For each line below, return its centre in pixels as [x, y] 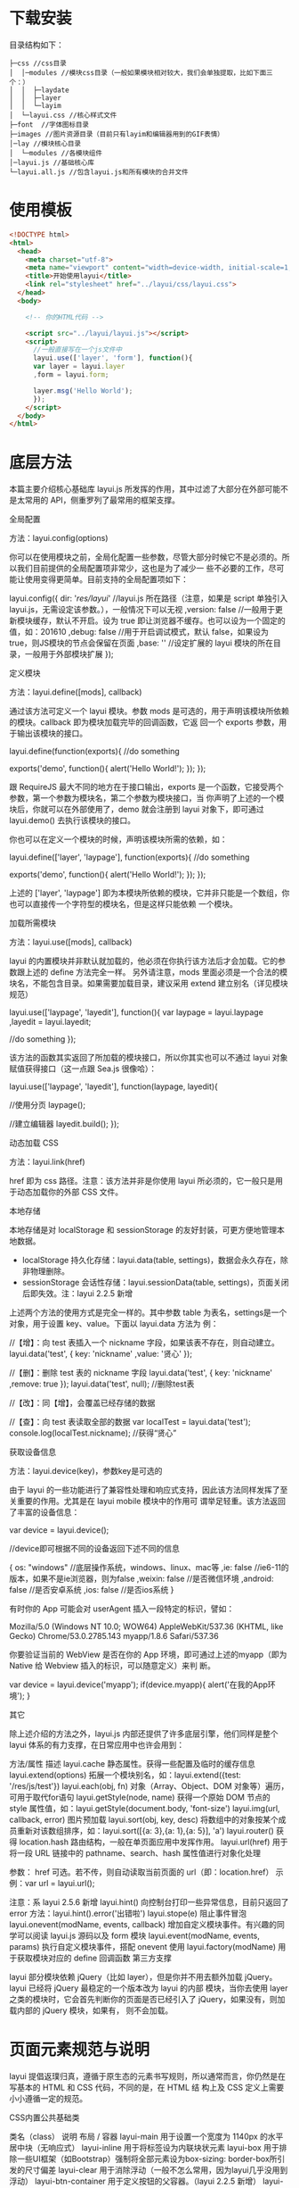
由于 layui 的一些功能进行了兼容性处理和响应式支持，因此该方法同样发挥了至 [149, 1490]
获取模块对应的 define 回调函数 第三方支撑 [94, 1958]
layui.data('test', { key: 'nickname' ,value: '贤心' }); [101, 1354]
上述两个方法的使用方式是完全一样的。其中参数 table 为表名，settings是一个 [148, 1312]
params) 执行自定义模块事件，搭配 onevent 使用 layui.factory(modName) [143, 1947]
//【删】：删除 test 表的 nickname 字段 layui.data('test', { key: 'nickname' [141, 1373]
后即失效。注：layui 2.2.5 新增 [77, 1294]
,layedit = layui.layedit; [50, 1022]
